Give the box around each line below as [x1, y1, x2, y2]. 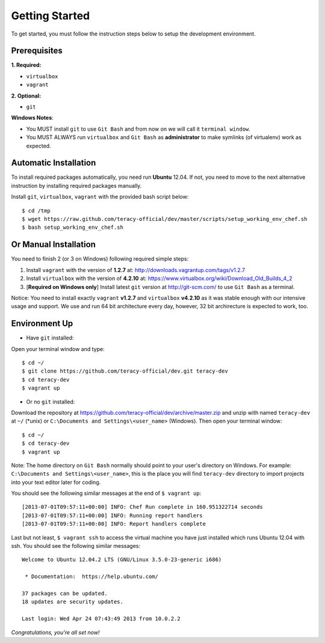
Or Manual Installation [11, 240, 96, 250]
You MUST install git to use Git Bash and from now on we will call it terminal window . [26, 125, 251, 132]
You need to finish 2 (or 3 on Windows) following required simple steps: [11, 255, 189, 262]
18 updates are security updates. [22, 598, 123, 605]
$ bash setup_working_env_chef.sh [22, 224, 123, 231]
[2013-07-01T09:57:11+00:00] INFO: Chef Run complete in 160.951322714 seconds [22, 503, 263, 511]
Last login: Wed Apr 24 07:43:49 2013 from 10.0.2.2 [22, 615, 181, 623]
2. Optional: [11, 92, 42, 99]
